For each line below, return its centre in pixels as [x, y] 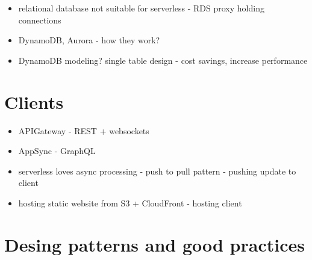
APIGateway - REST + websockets [84, 130]
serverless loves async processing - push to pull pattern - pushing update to [157, 171]
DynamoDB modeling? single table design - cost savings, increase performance [163, 60]
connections [40, 20]
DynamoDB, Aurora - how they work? [89, 40]
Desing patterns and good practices [154, 244]
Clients [34, 101]
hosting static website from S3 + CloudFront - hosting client [130, 203]
